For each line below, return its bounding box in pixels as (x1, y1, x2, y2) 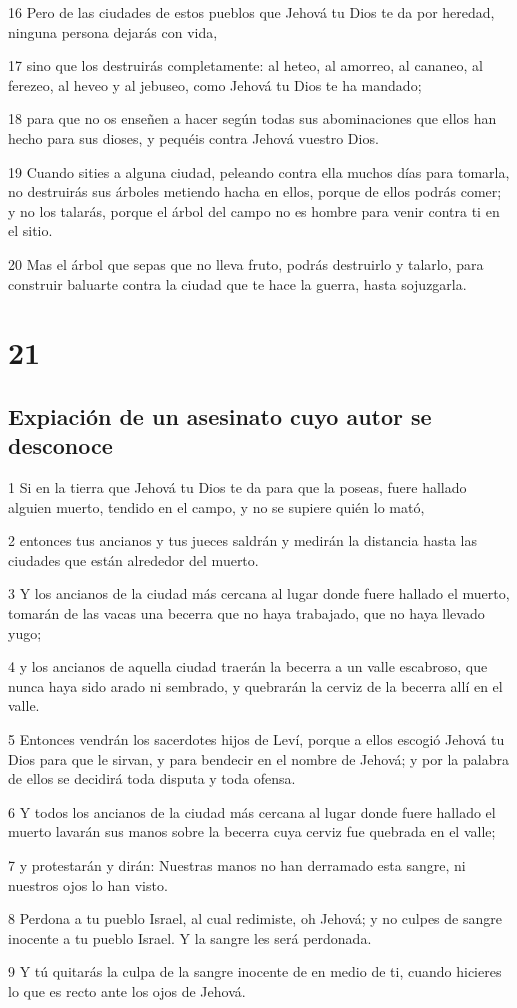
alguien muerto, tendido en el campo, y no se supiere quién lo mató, (8, 496, 425, 517)
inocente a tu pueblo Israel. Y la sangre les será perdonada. (8, 927, 372, 948)
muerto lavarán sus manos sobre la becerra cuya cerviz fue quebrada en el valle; (8, 821, 496, 842)
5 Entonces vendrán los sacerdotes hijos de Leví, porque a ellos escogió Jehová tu (8, 729, 505, 750)
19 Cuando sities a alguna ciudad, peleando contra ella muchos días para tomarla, (8, 161, 510, 182)
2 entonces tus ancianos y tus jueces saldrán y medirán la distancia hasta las (8, 530, 477, 551)
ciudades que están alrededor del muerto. (8, 549, 259, 570)
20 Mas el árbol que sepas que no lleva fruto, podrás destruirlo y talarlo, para (8, 253, 484, 274)
